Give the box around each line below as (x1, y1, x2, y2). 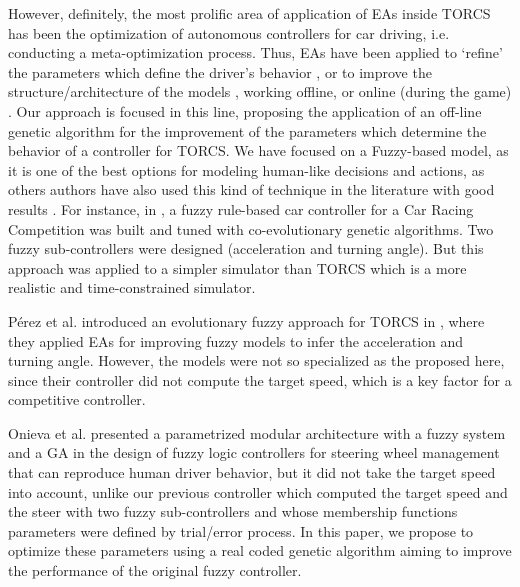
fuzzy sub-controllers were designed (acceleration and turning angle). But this (8, 238, 484, 259)
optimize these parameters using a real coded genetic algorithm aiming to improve (8, 540, 512, 561)
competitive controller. (8, 389, 146, 410)
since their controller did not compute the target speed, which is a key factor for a (8, 369, 512, 390)
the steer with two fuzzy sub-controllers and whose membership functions (8, 501, 458, 522)
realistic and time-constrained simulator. (8, 277, 256, 298)
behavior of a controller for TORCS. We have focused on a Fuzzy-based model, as (8, 140, 509, 161)
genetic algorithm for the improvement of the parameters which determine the (8, 120, 487, 141)
